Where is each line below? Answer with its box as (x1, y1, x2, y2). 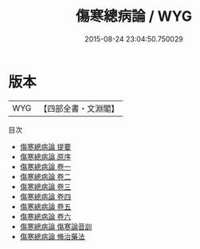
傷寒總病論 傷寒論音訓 (19, 221, 92, 231)
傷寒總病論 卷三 (19, 181, 72, 192)
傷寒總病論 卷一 (19, 161, 72, 172)
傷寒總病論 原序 (19, 152, 72, 161)
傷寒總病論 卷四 (19, 192, 72, 201)
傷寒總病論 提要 (19, 141, 72, 152)
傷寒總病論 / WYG (75, 7, 193, 26)
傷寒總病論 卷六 (19, 211, 72, 221)
